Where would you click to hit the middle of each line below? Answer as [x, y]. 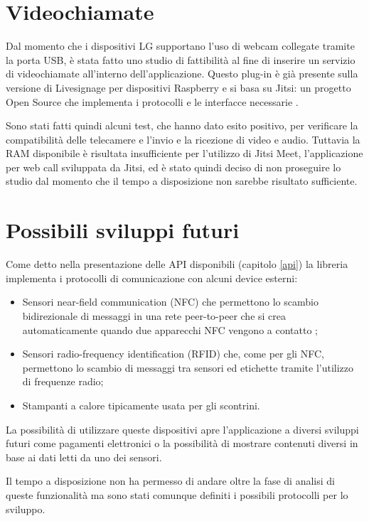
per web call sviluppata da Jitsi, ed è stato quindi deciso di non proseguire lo [173, 167]
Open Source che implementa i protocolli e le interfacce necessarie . [152, 101]
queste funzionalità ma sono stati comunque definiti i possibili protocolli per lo [177, 494]
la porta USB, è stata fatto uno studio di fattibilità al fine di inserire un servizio [181, 59]
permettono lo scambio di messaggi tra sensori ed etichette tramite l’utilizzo [188, 367]
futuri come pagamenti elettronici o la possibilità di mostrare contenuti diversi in [182, 443]
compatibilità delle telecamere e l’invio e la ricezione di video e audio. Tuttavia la [183, 139]
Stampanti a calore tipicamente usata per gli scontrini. [141, 405]
